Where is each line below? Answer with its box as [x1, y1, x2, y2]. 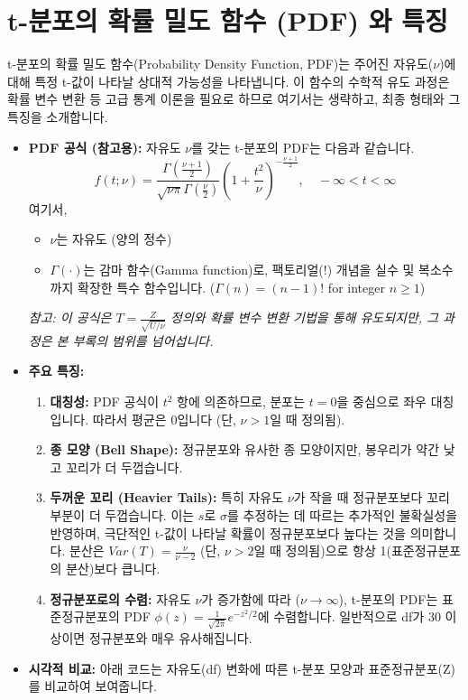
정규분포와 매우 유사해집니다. [88, 628, 252, 647]
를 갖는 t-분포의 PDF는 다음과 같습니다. [191, 137, 415, 156]
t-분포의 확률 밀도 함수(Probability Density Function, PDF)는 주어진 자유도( [7, 54, 434, 73]
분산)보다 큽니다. [66, 559, 161, 578]
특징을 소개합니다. [7, 107, 108, 126]
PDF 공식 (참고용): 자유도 [28, 137, 181, 156]
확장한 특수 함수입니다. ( [78, 277, 216, 296]
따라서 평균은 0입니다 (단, [92, 409, 236, 428]
